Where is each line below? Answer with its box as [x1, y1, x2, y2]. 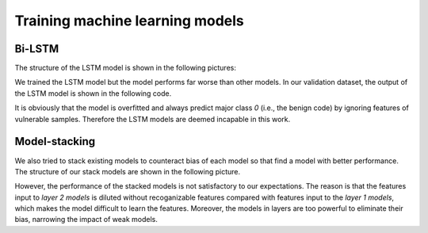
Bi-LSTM [14, 42, 59, 55]
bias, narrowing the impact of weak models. [14, 215, 159, 224]
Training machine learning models [14, 12, 245, 29]
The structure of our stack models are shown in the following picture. [14, 166, 241, 176]
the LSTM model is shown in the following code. [14, 88, 172, 98]
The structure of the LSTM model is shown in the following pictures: [14, 63, 237, 73]
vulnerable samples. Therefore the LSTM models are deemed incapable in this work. [14, 114, 291, 124]
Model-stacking [14, 135, 96, 148]
